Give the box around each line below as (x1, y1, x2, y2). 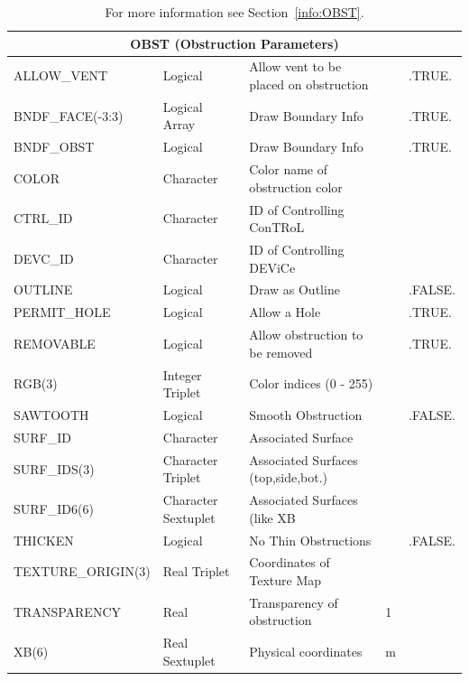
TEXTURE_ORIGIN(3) (14, 562, 151, 581)
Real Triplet (162, 562, 230, 581)
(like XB (249, 508, 296, 527)
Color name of (249, 160, 327, 179)
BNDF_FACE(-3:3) (14, 106, 124, 125)
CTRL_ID (14, 209, 73, 228)
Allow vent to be (249, 57, 342, 76)
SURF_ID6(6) (14, 499, 94, 518)
